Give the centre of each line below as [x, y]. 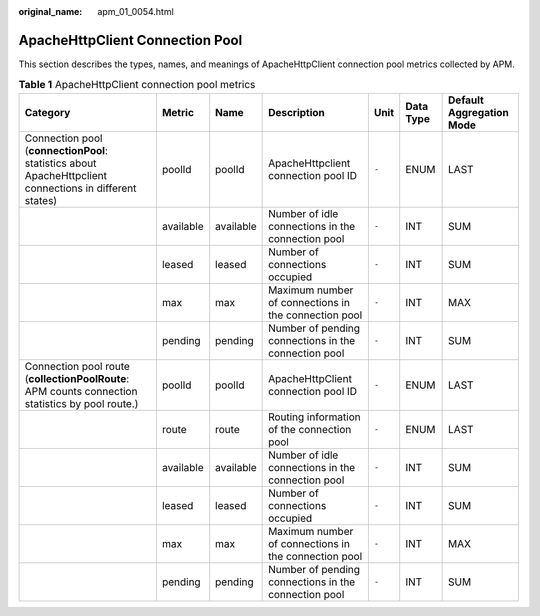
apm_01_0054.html [135, 11]
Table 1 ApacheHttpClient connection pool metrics [137, 85]
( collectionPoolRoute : [77, 378]
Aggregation [478, 112]
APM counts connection [81, 391]
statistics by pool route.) [81, 403]
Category [47, 112]
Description [296, 112]
